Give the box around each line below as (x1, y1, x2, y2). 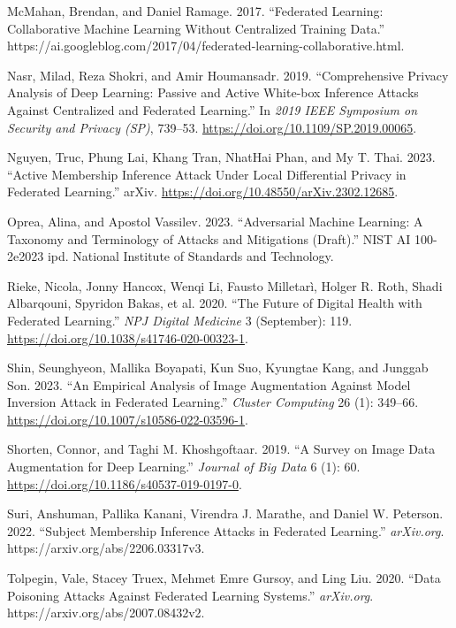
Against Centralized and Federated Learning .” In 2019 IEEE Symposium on (7, 100, 418, 119)
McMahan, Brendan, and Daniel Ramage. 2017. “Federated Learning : (7, 2, 384, 19)
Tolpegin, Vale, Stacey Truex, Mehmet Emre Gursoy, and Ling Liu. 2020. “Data (7, 569, 441, 587)
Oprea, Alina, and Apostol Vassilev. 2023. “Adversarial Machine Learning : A (7, 211, 423, 230)
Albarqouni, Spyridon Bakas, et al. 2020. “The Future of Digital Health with (7, 294, 422, 312)
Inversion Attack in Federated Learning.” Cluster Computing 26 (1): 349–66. (7, 393, 419, 411)
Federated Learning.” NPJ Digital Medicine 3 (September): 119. (7, 310, 353, 329)
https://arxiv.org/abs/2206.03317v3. (7, 539, 205, 557)
